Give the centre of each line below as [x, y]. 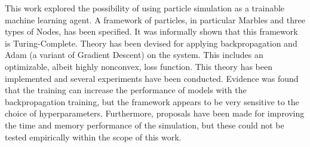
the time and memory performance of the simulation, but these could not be [145, 125]
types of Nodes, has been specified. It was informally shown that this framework [151, 31]
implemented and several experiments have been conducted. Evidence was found [152, 78]
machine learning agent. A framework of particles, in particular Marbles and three [155, 19]
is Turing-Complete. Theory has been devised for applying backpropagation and [151, 43]
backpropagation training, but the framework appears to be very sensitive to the [152, 101]
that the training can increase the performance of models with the [126, 90]
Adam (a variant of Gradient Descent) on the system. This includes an [134, 55]
